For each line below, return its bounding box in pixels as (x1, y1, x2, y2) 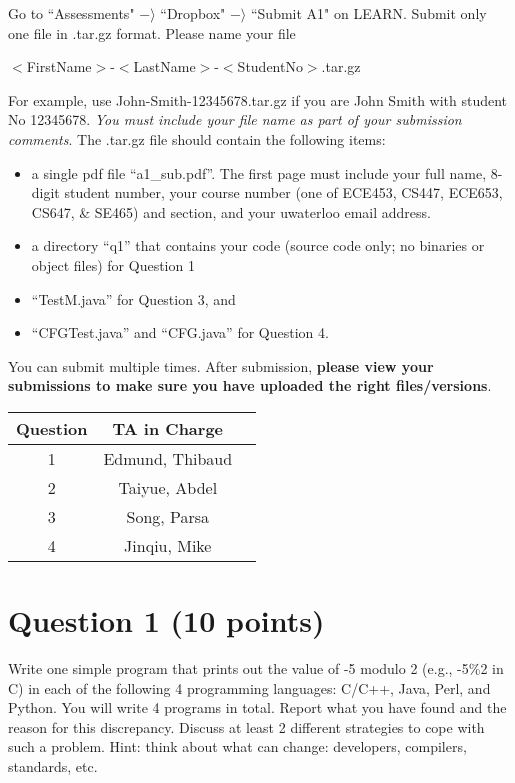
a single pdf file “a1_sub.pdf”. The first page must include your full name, (31, 162, 487, 183)
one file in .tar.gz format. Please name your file (8, 22, 296, 43)
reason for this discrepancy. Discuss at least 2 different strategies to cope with (8, 716, 485, 737)
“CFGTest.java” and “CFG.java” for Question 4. (31, 322, 329, 343)
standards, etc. (8, 756, 98, 776)
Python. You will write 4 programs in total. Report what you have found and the (8, 697, 507, 718)
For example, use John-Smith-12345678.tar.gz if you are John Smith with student (8, 89, 508, 110)
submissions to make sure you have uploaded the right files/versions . (8, 375, 492, 396)
